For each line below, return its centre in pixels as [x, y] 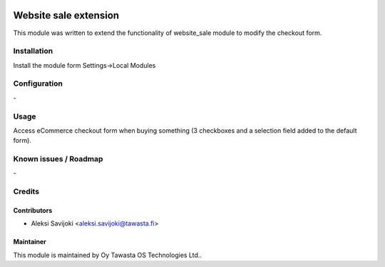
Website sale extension [66, 15]
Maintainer [30, 242]
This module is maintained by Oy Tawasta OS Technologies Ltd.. [108, 255]
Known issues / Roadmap [58, 159]
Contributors [33, 211]
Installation [33, 51]
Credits [26, 191]
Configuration [38, 84]
